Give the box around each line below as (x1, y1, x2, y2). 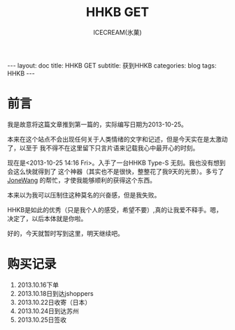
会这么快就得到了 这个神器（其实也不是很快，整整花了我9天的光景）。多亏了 (7, 167, 225, 175)
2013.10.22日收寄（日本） (17, 298, 92, 306)
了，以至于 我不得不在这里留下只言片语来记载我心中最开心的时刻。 (7, 144, 199, 152)
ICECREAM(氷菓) (93, 28, 142, 36)
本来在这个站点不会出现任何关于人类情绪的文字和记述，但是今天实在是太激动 (7, 135, 228, 143)
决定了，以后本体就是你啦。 (7, 214, 87, 223)
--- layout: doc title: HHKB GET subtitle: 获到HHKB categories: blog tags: (7, 61, 217, 70)
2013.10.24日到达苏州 (17, 306, 79, 315)
